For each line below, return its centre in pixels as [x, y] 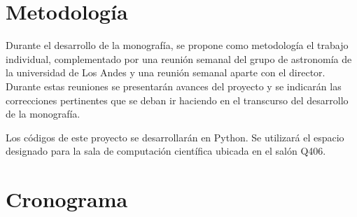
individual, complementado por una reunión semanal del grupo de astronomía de [179, 58]
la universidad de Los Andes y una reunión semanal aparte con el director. [166, 72]
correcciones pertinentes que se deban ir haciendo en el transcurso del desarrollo [177, 100]
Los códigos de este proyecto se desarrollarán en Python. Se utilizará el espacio [175, 137]
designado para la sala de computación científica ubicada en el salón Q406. [166, 151]
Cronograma [67, 199]
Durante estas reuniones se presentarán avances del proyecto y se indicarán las [174, 86]
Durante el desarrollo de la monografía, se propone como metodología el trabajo [177, 45]
